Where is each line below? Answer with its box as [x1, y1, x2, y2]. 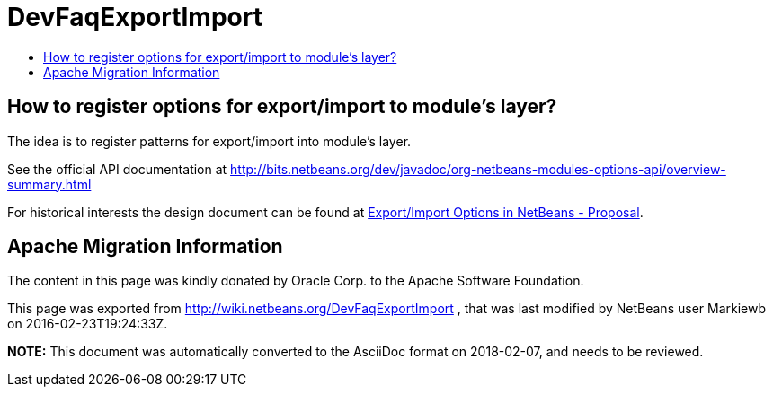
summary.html [7, 176, 92, 192]
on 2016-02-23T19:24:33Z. [7, 316, 168, 332]
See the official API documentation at [7, 161, 227, 177]
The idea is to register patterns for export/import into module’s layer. [7, 133, 412, 149]
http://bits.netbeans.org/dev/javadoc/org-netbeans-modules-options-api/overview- [230, 161, 726, 177]
